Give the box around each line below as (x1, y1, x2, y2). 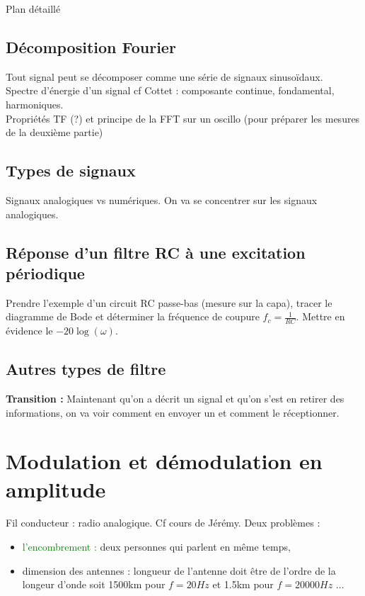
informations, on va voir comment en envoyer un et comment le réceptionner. (6, 405, 340, 420)
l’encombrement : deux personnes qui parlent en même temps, (22, 539, 291, 554)
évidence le (6, 323, 53, 338)
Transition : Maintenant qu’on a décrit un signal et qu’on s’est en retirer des (6, 390, 344, 405)
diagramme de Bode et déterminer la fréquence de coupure (6, 309, 260, 324)
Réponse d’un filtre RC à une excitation (6, 241, 306, 263)
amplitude (6, 474, 106, 503)
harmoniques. (6, 96, 64, 111)
